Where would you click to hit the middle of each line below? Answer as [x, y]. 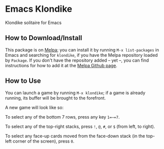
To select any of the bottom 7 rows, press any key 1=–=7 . [62, 117]
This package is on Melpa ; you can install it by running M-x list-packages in [82, 50]
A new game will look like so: [34, 107]
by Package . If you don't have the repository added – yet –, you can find [77, 60]
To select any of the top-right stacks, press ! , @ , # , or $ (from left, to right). [80, 126]
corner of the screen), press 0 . [44, 141]
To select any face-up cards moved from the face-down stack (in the [75, 136]
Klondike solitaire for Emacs [33, 23]
